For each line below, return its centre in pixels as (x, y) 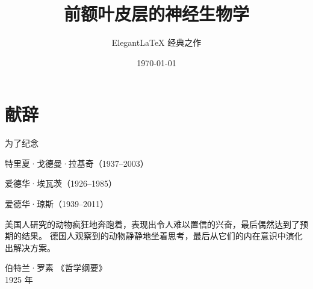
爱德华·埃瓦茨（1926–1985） (61, 183)
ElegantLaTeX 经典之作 (156, 42)
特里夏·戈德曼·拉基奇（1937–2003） (77, 163)
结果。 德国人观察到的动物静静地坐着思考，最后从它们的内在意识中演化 (162, 236)
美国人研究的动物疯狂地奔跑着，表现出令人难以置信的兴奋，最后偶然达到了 (152, 224)
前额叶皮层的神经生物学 (156, 14)
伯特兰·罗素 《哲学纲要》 (56, 268)
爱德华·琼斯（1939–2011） (57, 204)
